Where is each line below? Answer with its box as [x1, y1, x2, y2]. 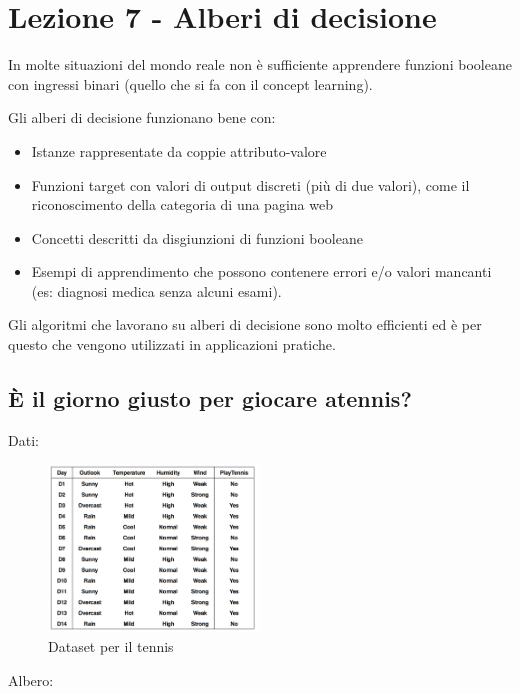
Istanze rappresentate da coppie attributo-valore [31, 140, 327, 161]
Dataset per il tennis [48, 636, 174, 657]
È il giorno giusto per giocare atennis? [8, 383, 412, 414]
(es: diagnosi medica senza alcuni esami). [31, 280, 282, 301]
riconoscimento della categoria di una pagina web [31, 194, 333, 215]
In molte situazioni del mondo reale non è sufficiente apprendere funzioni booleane [8, 54, 512, 75]
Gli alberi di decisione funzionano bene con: [8, 107, 276, 128]
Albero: [8, 670, 54, 691]
